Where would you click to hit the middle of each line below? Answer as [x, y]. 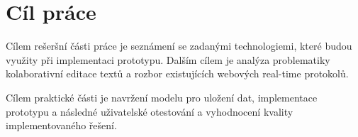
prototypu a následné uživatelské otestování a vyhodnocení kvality [150, 111]
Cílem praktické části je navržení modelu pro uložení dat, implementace [162, 97]
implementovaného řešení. [61, 125]
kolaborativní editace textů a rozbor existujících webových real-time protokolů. [177, 73]
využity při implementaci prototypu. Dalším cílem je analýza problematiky [168, 59]
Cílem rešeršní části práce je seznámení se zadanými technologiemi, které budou [179, 46]
